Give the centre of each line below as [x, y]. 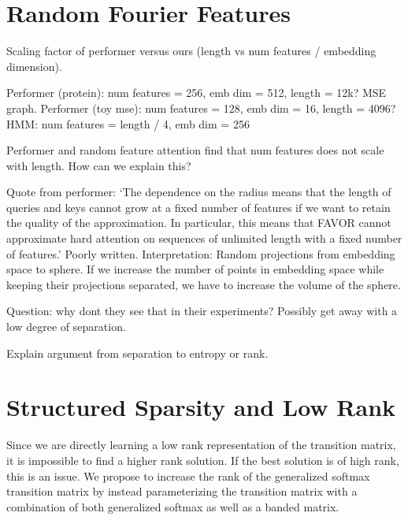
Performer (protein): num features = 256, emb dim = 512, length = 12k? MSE [197, 93]
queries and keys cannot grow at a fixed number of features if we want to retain [198, 207]
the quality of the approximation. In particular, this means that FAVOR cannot [199, 223]
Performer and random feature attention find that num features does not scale [195, 150]
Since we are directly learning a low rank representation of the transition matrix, [201, 445]
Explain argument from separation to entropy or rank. [137, 353]
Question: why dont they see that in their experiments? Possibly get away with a [202, 311]
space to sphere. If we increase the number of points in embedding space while [195, 269]
